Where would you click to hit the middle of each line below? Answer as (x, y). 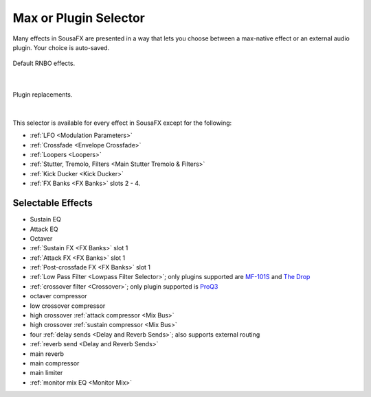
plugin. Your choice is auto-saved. (61, 47)
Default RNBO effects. (44, 63)
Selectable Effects (53, 203)
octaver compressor (58, 296)
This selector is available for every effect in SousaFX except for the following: (122, 123)
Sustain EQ (45, 219)
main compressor (55, 363)
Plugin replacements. (43, 95)
